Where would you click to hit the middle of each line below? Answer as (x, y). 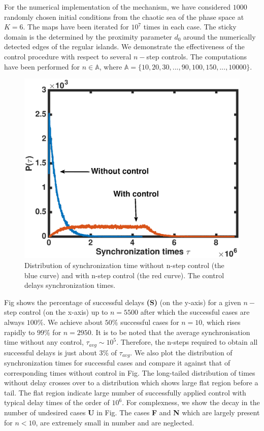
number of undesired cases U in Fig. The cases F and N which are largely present (132, 412)
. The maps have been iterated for (76, 27)
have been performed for (42, 66)
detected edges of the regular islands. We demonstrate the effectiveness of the (124, 46)
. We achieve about (73, 322)
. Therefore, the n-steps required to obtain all (187, 342)
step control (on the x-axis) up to (56, 312)
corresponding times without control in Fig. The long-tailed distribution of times (130, 372)
